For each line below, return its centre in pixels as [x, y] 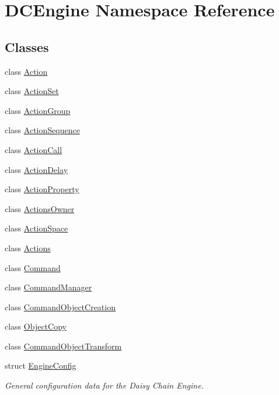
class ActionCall [34, 149]
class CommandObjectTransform [63, 346]
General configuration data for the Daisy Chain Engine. [104, 385]
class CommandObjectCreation [60, 306]
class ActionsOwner [40, 208]
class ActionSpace [36, 228]
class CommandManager [48, 287]
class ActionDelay [36, 169]
